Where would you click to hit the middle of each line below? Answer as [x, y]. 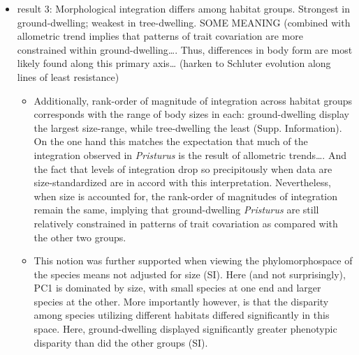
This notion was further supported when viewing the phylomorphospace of [193, 260]
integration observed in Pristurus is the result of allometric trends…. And [190, 154]
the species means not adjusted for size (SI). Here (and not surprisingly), [190, 274]
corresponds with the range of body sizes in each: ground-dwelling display [191, 114]
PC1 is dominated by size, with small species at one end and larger [177, 288]
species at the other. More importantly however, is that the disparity [181, 301]
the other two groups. [80, 237]
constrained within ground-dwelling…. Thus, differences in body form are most [185, 49]
